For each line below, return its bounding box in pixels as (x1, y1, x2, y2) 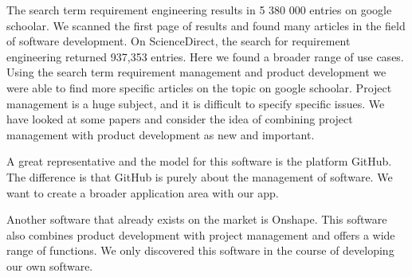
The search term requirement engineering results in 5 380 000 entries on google (6, 2, 392, 18)
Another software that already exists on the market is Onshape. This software (6, 211, 387, 228)
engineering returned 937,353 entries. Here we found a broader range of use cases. (6, 48, 404, 64)
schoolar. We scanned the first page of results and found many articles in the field (6, 17, 406, 33)
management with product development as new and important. (6, 126, 315, 142)
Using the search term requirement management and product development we (6, 64, 386, 80)
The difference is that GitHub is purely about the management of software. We (6, 168, 393, 185)
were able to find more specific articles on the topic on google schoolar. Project (6, 79, 392, 96)
